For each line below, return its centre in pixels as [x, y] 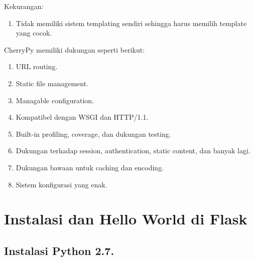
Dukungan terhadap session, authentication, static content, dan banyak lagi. [133, 151]
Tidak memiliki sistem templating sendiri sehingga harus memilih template [131, 23]
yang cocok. [34, 33]
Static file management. [52, 83]
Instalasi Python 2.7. [59, 250]
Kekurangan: [24, 6]
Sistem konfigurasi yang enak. [61, 184]
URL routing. [37, 66]
